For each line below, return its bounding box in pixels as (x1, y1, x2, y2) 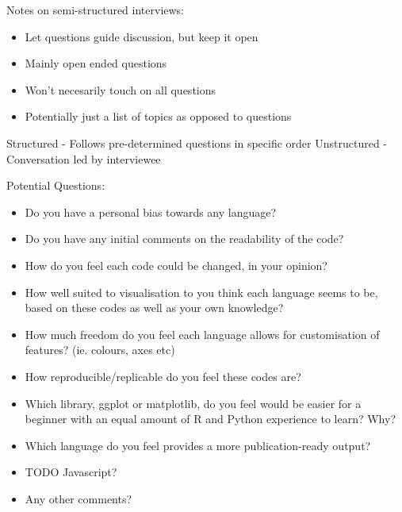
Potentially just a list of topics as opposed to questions (25, 108, 292, 125)
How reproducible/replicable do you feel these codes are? (25, 368, 301, 384)
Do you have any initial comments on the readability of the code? (25, 230, 344, 247)
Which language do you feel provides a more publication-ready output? (25, 437, 371, 453)
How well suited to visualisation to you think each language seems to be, (25, 283, 378, 300)
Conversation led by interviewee (6, 150, 161, 167)
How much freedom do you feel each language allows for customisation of (25, 325, 380, 342)
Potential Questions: (6, 177, 105, 194)
